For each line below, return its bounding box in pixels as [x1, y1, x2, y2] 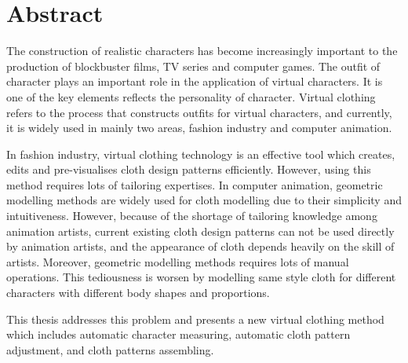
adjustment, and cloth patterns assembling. [6, 341, 214, 357]
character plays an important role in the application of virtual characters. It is [6, 73, 383, 90]
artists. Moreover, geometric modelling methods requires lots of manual [6, 253, 349, 269]
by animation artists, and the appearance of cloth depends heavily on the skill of [6, 238, 395, 255]
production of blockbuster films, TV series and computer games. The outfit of [6, 57, 381, 74]
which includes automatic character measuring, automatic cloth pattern [6, 326, 351, 343]
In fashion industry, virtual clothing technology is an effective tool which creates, [6, 145, 395, 162]
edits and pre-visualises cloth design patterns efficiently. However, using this [6, 161, 371, 178]
